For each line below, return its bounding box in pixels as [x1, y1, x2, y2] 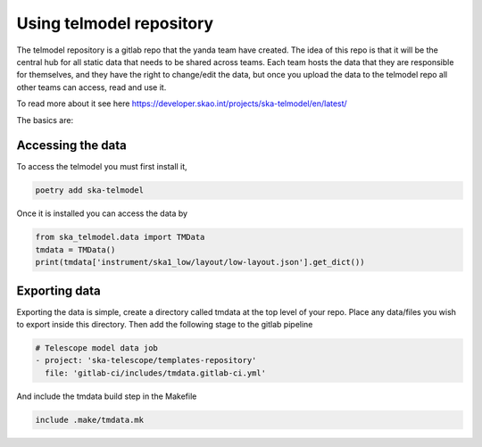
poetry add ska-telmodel [35, 186, 145, 195]
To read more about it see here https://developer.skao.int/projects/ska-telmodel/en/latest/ [16, 98, 347, 109]
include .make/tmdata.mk [35, 415, 145, 425]
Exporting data [16, 283, 102, 298]
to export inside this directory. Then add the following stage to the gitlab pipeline [16, 319, 313, 330]
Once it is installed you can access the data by [16, 208, 187, 219]
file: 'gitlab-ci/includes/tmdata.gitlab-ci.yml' [45, 368, 267, 378]
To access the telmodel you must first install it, [16, 161, 187, 172]
